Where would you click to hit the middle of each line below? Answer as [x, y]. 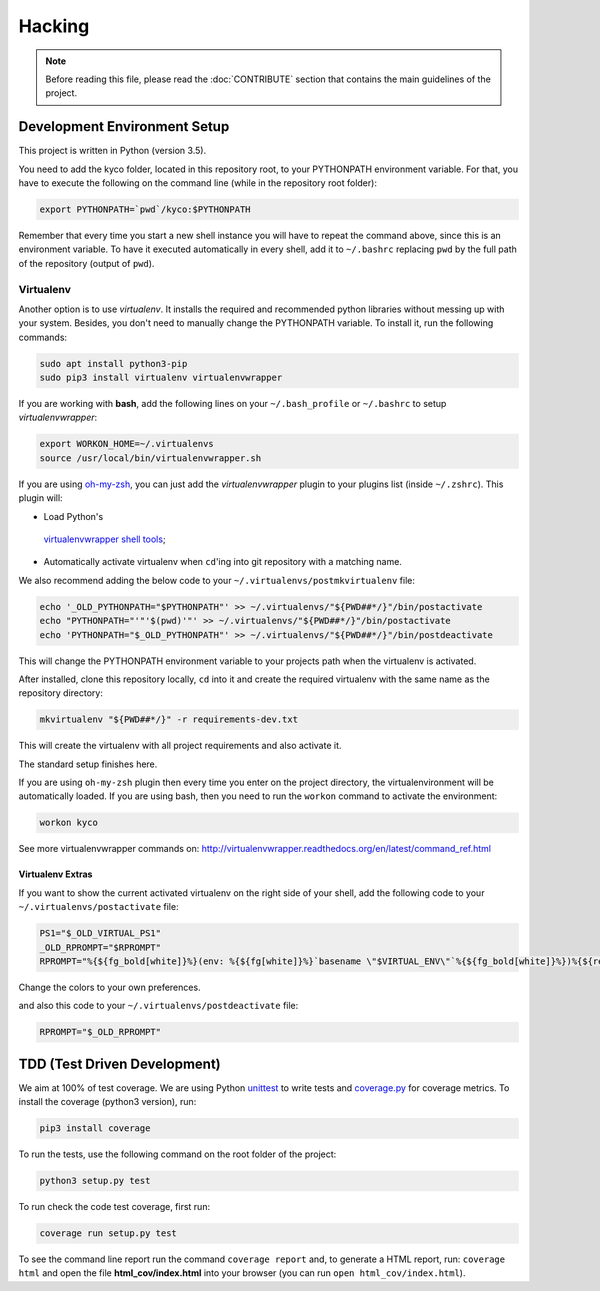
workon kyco [69, 823]
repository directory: [61, 693]
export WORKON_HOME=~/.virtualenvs [126, 444]
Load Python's [73, 516]
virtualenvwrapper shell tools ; [104, 539]
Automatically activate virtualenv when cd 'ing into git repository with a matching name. [222, 562]
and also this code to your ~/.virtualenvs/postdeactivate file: [158, 1006]
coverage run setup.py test [108, 1233]
